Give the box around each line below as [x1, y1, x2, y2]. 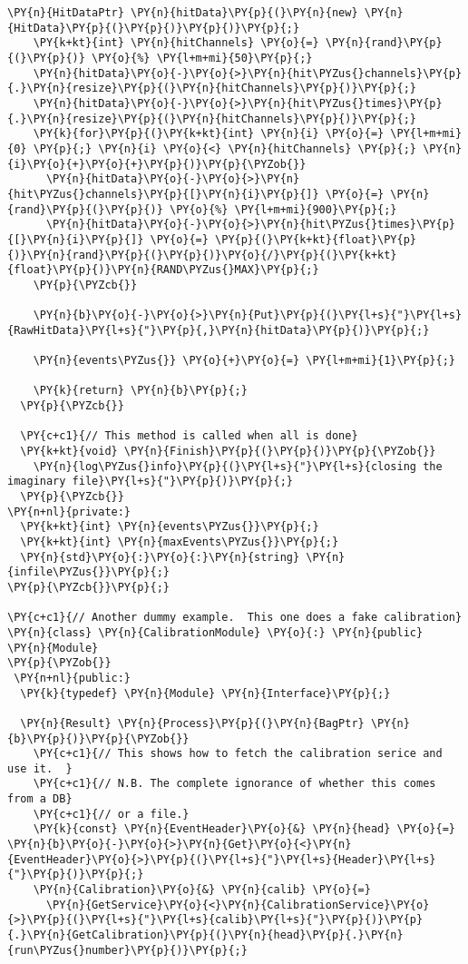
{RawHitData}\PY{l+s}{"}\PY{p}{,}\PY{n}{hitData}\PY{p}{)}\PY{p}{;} [7, 323, 430, 337]
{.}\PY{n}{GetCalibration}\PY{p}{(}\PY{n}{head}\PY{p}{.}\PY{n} [7, 929, 404, 942]
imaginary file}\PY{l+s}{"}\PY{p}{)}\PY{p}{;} [7, 475, 293, 488]
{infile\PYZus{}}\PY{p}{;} [7, 566, 170, 579]
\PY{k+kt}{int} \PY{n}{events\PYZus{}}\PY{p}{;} [20, 520, 319, 534]
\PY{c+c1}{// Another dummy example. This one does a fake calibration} [7, 611, 463, 625]
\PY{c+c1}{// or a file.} [33, 807, 190, 821]
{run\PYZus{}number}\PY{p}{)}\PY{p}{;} [7, 943, 248, 957]
